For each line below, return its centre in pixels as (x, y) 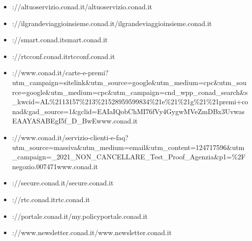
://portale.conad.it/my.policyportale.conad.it (80, 216)
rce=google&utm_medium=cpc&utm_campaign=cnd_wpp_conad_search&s (130, 92)
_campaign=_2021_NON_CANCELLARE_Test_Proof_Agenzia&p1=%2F (129, 157)
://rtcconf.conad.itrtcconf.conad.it (63, 56)
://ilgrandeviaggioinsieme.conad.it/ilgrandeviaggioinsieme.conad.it (112, 23)
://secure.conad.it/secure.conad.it (63, 183)
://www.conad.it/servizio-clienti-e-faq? (70, 137)
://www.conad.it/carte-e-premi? (60, 73)
